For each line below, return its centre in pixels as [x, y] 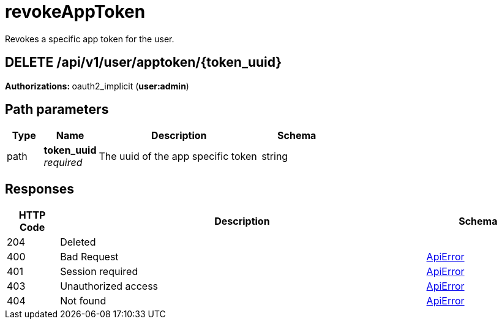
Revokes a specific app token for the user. [90, 39]
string [275, 156]
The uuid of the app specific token [178, 156]
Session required [99, 272]
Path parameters [57, 110]
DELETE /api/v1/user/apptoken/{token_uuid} [144, 62]
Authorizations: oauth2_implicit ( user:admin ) [97, 86]
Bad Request [89, 257]
